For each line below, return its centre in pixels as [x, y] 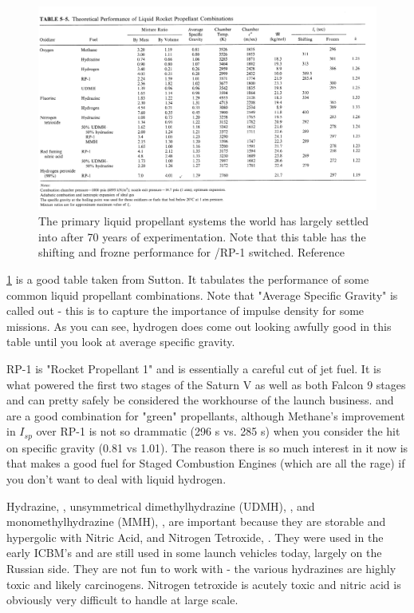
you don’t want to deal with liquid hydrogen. [116, 479]
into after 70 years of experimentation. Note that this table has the [202, 236]
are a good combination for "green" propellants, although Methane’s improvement [206, 415]
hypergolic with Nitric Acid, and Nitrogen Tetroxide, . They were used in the [195, 537]
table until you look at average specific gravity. [121, 342]
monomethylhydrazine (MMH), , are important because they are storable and [196, 521]
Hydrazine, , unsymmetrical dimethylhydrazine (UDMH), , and [161, 506]
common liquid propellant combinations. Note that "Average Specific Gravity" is [202, 295]
